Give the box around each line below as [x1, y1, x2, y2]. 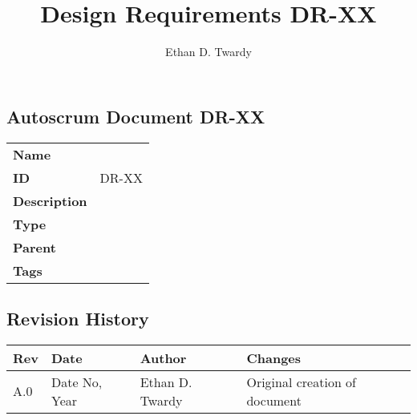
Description [13, 191, 87, 210]
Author [140, 348, 187, 367]
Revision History [6, 305, 149, 330]
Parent [13, 237, 56, 256]
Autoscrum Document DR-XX [6, 103, 265, 128]
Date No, [51, 372, 103, 391]
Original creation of [246, 372, 356, 391]
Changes [246, 348, 302, 367]
